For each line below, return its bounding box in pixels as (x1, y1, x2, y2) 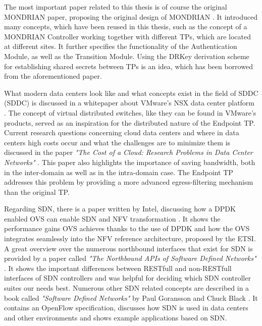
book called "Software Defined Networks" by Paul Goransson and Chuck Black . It (4, 292, 258, 303)
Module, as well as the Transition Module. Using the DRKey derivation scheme (4, 50, 249, 61)
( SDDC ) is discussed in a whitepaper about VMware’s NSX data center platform (4, 97, 255, 108)
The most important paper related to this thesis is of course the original (4, 2, 227, 12)
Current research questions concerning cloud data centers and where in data (4, 127, 239, 138)
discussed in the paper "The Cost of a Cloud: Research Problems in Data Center (4, 147, 253, 157)
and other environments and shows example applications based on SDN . (4, 312, 227, 322)
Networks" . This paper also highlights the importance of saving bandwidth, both (4, 156, 255, 167)
